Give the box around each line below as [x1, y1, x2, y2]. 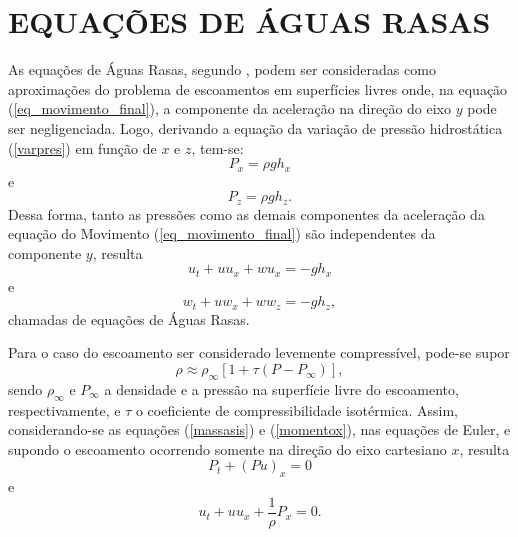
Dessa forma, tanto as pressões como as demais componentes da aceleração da [8, 203, 485, 224]
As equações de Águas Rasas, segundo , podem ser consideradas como [8, 59, 436, 80]
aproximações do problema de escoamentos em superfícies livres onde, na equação [8, 78, 508, 99]
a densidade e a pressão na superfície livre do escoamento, [104, 378, 459, 399]
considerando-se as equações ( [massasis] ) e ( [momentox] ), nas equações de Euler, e [8, 419, 511, 440]
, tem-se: [191, 137, 244, 158]
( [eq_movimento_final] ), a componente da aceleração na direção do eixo [8, 98, 452, 119]
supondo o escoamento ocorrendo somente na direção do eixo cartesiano [8, 438, 447, 459]
